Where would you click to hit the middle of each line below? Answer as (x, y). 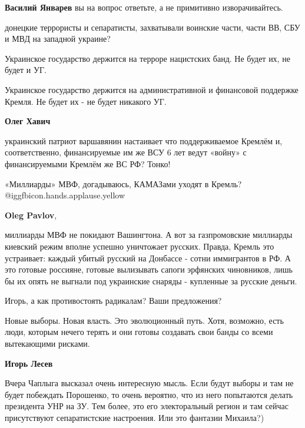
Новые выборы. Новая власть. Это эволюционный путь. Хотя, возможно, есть (144, 320)
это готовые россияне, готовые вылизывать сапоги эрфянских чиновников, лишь (149, 269)
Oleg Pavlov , (31, 215)
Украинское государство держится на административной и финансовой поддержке (152, 89)
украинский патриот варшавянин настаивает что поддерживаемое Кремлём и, (144, 140)
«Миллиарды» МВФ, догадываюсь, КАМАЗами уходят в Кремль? (123, 183)
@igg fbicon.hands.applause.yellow (65, 195)
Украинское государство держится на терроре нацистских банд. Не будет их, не (147, 58)
